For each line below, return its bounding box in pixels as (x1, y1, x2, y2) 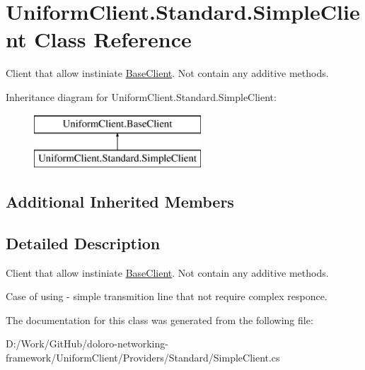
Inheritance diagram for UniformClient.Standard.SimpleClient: (6, 89, 277, 104)
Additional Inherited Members (6, 191, 234, 213)
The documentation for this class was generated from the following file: (6, 312, 313, 327)
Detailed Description (6, 232, 161, 253)
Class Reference (34, 25, 192, 54)
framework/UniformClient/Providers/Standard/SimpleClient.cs (6, 350, 280, 365)
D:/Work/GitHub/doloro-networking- (6, 336, 168, 351)
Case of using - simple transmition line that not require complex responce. (6, 289, 328, 304)
